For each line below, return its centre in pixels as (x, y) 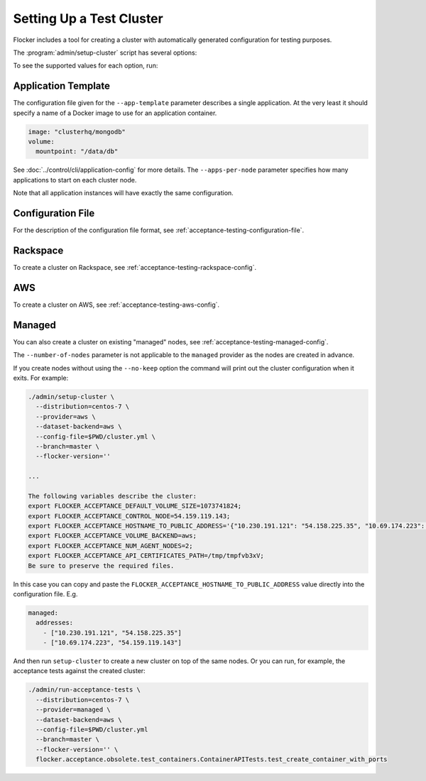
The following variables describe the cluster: (112, 496)
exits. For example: (41, 378)
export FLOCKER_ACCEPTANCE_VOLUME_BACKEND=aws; (112, 536)
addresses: (55, 623)
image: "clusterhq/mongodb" (77, 132)
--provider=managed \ (73, 710)
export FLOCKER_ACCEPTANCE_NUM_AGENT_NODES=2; (110, 546)
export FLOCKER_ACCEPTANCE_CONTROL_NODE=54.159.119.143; (129, 516)
